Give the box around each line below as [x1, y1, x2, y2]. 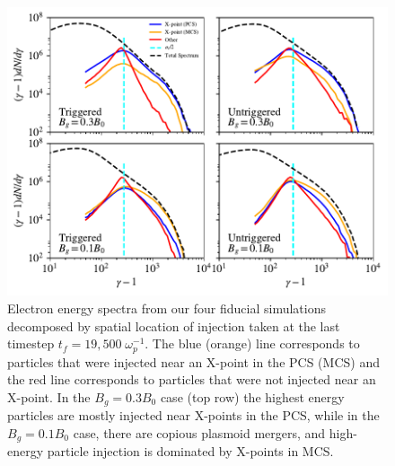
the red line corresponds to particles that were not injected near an [7, 370, 376, 389]
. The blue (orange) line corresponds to [145, 334, 360, 353]
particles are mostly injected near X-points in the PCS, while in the [7, 406, 380, 425]
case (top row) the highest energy [160, 387, 345, 406]
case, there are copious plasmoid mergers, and [73, 423, 326, 442]
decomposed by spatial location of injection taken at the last [7, 316, 340, 335]
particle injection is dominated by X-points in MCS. [47, 442, 334, 461]
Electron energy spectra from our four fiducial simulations [7, 298, 326, 317]
